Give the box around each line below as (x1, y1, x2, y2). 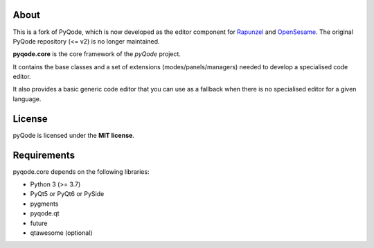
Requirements (12, 149, 75, 161)
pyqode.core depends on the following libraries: (12, 167, 150, 176)
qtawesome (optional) (30, 229, 93, 237)
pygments (30, 200, 59, 208)
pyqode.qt (30, 209, 60, 218)
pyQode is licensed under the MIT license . (12, 131, 135, 139)
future (30, 219, 48, 227)
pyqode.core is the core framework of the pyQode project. (12, 50, 181, 58)
